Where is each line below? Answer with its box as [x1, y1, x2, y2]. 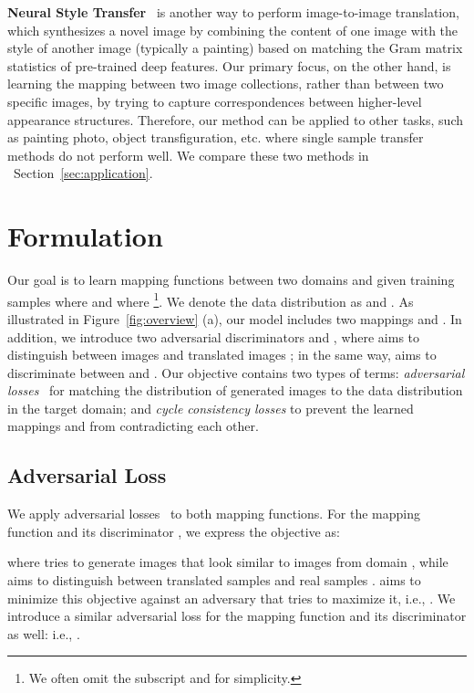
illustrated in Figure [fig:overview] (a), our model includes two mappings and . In [7, 309, 462, 328]
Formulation [7, 217, 163, 255]
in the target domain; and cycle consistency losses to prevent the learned [7, 398, 414, 417]
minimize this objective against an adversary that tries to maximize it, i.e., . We [7, 588, 456, 607]
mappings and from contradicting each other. [7, 416, 259, 436]
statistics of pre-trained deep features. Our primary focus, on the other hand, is [7, 56, 451, 75]
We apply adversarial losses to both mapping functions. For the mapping [7, 504, 421, 523]
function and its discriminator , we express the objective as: [7, 521, 340, 541]
